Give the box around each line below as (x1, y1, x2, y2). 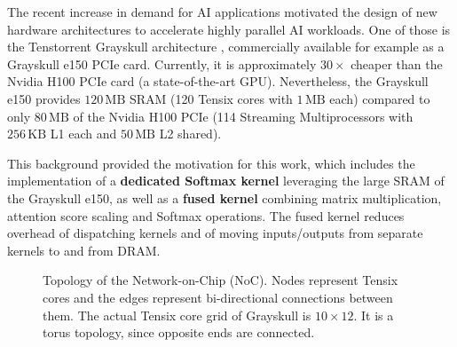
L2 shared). (159, 124, 222, 143)
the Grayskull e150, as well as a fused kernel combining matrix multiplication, (7, 188, 442, 207)
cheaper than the (351, 54, 443, 73)
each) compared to (329, 89, 430, 107)
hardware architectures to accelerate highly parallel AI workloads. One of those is (7, 20, 451, 38)
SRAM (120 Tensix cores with (129, 89, 293, 107)
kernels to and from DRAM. (7, 241, 161, 259)
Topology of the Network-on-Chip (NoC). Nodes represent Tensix (43, 271, 398, 289)
